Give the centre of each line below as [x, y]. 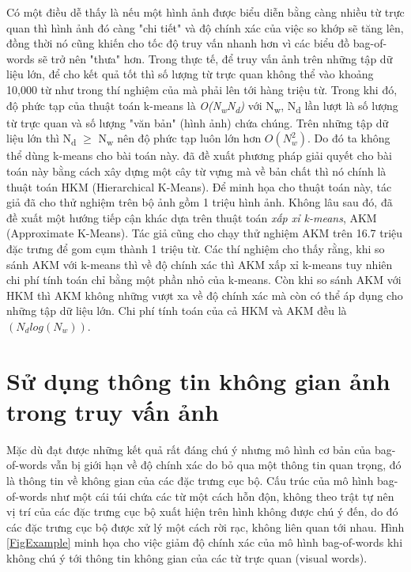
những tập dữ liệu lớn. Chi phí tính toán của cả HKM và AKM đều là [177, 311]
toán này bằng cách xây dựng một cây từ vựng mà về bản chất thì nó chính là [196, 171]
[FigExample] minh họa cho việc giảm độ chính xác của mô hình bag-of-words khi [205, 542]
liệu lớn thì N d [41, 139]
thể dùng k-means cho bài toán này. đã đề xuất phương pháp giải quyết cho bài [199, 155]
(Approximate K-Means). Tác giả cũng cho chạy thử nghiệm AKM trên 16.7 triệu [205, 233]
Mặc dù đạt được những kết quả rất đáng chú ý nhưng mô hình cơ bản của [189, 449]
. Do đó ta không [349, 138]
